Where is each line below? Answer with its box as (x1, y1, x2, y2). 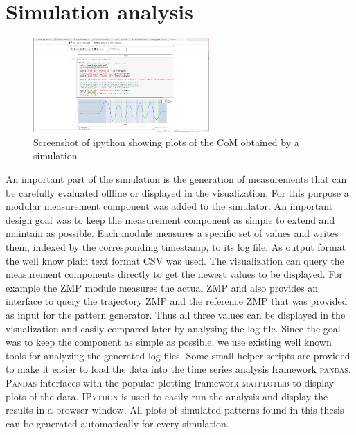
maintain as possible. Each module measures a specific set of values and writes (6, 226, 339, 240)
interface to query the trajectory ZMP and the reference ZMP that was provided (6, 294, 348, 308)
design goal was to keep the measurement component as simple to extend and (6, 212, 335, 227)
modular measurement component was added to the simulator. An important (6, 199, 333, 213)
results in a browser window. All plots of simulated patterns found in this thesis (6, 402, 344, 417)
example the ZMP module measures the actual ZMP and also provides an (6, 280, 319, 294)
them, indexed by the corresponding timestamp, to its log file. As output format (6, 239, 346, 254)
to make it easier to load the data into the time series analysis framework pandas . (6, 362, 351, 376)
